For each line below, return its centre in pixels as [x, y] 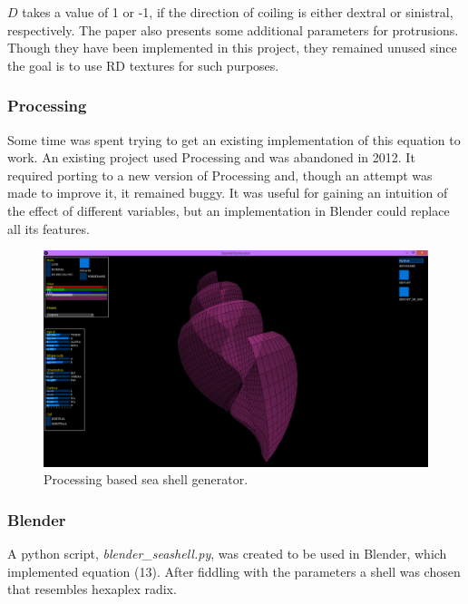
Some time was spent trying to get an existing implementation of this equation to [234, 139]
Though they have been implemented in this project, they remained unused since [232, 48]
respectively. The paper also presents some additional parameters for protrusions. [233, 29]
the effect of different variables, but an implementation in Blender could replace [229, 210]
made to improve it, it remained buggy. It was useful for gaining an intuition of [228, 193]
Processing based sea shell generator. [146, 479]
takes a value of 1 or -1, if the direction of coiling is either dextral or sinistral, [238, 12]
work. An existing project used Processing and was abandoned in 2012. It [211, 157]
